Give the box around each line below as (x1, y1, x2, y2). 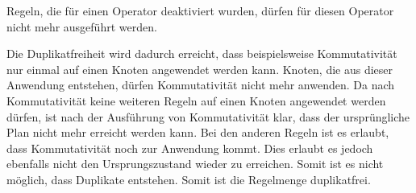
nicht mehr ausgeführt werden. (6, 18, 157, 35)
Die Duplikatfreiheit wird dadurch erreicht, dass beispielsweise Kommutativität (6, 45, 397, 62)
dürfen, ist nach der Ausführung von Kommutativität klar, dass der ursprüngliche (6, 108, 410, 125)
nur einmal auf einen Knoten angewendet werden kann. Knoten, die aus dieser (6, 60, 393, 77)
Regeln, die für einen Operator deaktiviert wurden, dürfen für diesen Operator (6, 2, 394, 18)
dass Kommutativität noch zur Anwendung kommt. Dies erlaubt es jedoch (6, 139, 373, 156)
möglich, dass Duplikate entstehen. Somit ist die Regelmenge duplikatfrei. (6, 170, 371, 187)
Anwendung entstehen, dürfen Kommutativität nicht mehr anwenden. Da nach (6, 76, 395, 93)
